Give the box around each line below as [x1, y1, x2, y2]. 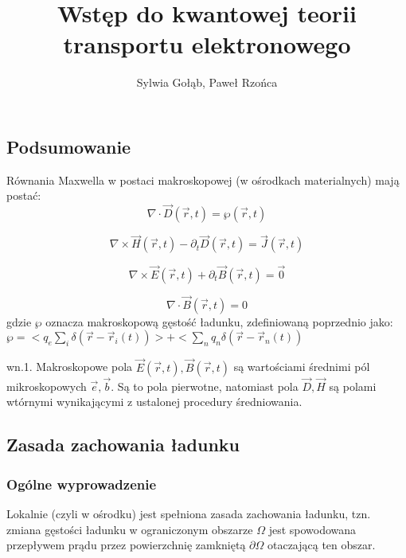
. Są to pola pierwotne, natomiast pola [111, 377, 299, 394]
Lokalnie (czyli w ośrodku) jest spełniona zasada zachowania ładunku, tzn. [6, 505, 371, 521]
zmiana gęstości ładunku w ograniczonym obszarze [6, 521, 253, 537]
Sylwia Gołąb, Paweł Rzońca [136, 74, 278, 91]
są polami [329, 377, 377, 394]
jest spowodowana [268, 521, 357, 537]
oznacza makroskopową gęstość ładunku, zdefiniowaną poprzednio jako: [45, 313, 393, 330]
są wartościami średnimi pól [233, 358, 370, 375]
